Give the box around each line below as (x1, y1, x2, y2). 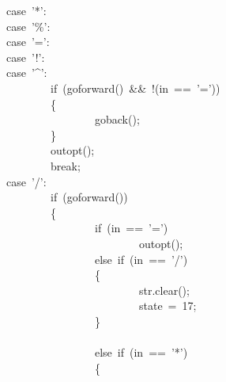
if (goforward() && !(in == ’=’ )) (51, 79, 220, 96)
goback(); (94, 111, 140, 128)
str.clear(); (138, 281, 190, 298)
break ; (51, 157, 81, 174)
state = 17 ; (138, 297, 197, 314)
